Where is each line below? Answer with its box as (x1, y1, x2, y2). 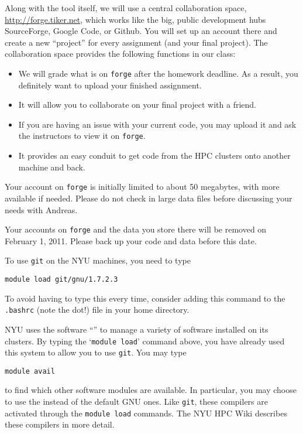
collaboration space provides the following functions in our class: (5, 47, 236, 60)
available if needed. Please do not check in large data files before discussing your (5, 192, 292, 204)
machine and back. (18, 160, 85, 173)
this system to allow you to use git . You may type (5, 346, 187, 358)
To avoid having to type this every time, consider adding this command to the (5, 292, 285, 304)
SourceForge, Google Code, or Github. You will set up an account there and (5, 25, 277, 37)
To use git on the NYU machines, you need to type (5, 254, 191, 266)
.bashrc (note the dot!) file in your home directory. (5, 303, 190, 316)
